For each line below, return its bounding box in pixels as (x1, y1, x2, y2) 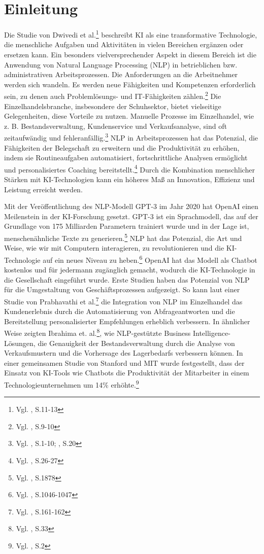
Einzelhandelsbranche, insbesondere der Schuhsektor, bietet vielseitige (4, 100, 221, 111)
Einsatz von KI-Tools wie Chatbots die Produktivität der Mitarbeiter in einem (4, 367, 249, 378)
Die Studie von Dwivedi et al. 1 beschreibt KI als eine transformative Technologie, (4, 28, 257, 40)
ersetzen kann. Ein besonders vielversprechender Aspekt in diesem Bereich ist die (4, 49, 256, 59)
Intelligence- (192, 328, 230, 338)
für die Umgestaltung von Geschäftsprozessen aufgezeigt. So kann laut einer (4, 284, 240, 295)
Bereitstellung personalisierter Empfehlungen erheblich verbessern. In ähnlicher (4, 316, 250, 326)
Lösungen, (4, 337, 36, 348)
